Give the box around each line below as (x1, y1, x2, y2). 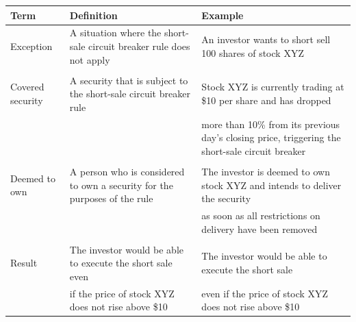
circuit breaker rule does (88, 38, 190, 53)
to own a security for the (69, 177, 173, 192)
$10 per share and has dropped (201, 93, 331, 108)
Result (10, 256, 38, 270)
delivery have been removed (201, 221, 318, 236)
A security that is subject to (69, 73, 188, 87)
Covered (10, 79, 44, 94)
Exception (10, 38, 53, 53)
